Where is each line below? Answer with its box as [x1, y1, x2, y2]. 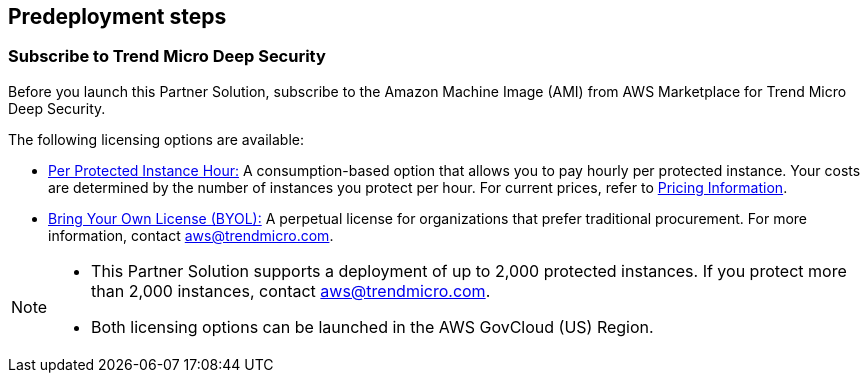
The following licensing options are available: [8, 130, 304, 148]
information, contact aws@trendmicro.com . [48, 226, 334, 244]
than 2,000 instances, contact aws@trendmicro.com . [91, 280, 491, 301]
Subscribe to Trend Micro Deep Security [8, 46, 326, 67]
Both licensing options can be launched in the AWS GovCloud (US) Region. [91, 316, 654, 337]
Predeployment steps [8, 4, 227, 29]
